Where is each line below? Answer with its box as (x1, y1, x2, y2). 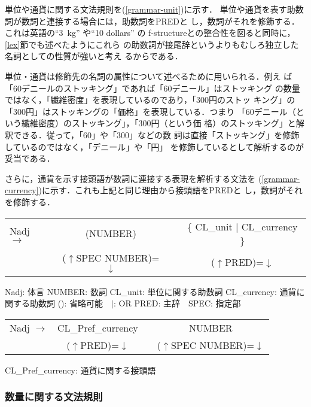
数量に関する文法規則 (5, 389, 103, 404)
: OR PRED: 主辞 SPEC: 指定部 (114, 297, 241, 309)
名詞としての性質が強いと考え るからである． (5, 50, 183, 62)
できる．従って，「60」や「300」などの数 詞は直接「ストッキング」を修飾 (13, 128, 300, 141)
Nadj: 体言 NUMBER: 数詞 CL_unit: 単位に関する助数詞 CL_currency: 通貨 (5, 285, 297, 297)
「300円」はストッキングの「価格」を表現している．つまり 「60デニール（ (5, 105, 296, 117)
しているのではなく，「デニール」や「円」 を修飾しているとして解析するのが (5, 140, 304, 153)
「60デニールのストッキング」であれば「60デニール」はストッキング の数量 (5, 81, 300, 94)
